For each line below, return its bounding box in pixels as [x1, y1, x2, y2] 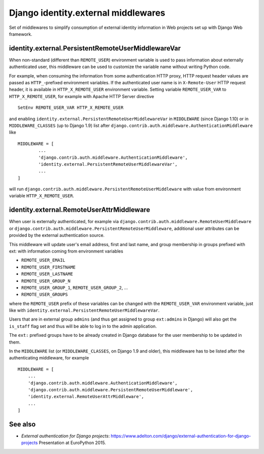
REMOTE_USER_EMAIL [21, 257, 66, 263]
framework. [9, 31, 33, 37]
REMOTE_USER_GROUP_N [21, 278, 71, 284]
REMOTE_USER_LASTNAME [21, 271, 73, 277]
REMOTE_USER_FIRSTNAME [21, 264, 76, 270]
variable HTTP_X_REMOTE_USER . [9, 193, 74, 199]
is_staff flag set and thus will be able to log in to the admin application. [9, 323, 157, 329]
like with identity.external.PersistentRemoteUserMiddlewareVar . [9, 307, 160, 313]
